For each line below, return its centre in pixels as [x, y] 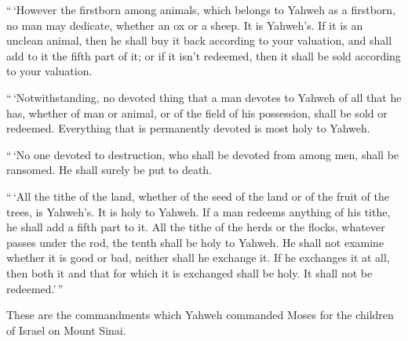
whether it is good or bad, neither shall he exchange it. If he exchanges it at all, [198, 258]
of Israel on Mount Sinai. [66, 330]
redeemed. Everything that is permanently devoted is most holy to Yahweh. [188, 128]
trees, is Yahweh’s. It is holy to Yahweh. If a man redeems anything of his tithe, [199, 211]
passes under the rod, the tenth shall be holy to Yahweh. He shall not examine [195, 242]
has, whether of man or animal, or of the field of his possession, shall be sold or [197, 112]
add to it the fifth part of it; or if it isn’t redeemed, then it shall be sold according [204, 55]
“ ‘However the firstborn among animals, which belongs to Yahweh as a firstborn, [201, 9]
